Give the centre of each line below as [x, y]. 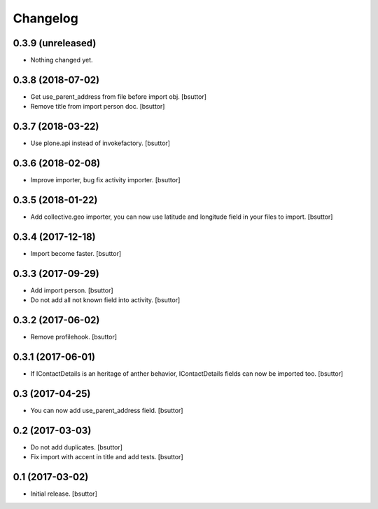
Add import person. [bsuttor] [72, 290]
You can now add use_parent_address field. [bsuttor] [107, 410]
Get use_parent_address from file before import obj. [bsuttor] [118, 96]
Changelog [45, 18]
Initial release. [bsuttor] [64, 494]
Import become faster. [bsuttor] [76, 253]
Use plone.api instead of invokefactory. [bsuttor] [100, 143]
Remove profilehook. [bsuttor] [74, 337]
